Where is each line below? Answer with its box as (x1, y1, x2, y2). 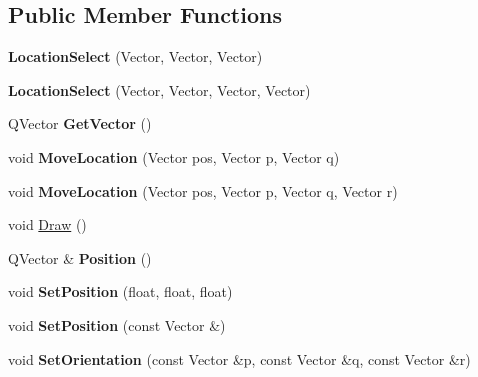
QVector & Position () (8, 247, 152, 268)
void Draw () (8, 214, 87, 235)
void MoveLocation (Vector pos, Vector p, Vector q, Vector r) (8, 180, 398, 201)
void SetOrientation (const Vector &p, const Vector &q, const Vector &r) (8, 348, 471, 369)
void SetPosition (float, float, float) (8, 281, 233, 302)
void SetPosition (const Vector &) (8, 314, 226, 335)
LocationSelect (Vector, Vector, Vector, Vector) (8, 79, 311, 100)
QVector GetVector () (8, 113, 152, 134)
